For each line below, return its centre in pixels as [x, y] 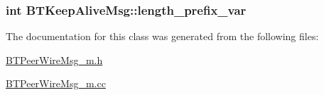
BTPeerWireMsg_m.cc [56, 83]
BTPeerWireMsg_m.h [54, 59]
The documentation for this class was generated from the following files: [162, 36]
